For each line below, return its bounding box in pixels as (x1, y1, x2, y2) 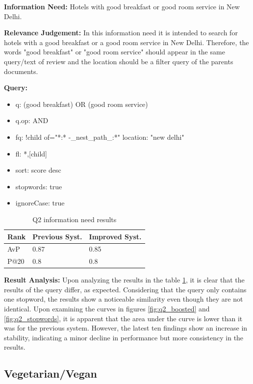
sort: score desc (15, 165, 61, 175)
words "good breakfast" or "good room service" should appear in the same (4, 47, 225, 57)
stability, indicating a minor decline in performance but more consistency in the (4, 332, 244, 342)
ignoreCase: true (15, 198, 65, 208)
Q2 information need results (32, 214, 117, 224)
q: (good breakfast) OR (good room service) (15, 99, 148, 109)
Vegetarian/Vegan (4, 366, 97, 381)
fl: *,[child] (15, 148, 47, 158)
